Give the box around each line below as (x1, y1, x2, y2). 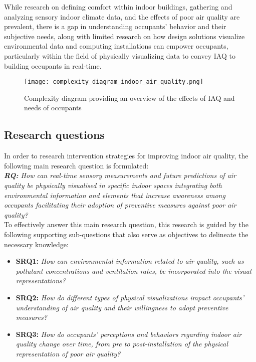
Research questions (4, 127, 105, 142)
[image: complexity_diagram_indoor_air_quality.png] (24, 78, 203, 86)
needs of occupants (24, 102, 82, 113)
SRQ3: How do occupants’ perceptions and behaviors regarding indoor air (16, 328, 242, 339)
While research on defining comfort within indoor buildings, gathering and (4, 2, 232, 12)
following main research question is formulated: (4, 160, 149, 170)
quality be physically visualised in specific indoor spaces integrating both (4, 179, 222, 190)
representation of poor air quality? (16, 348, 121, 358)
